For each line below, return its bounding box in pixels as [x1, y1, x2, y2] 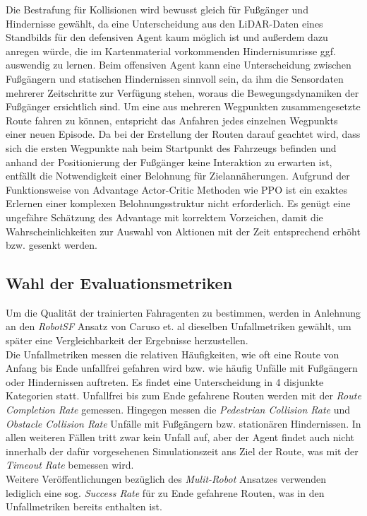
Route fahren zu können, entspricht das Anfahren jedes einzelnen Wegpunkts [6, 112, 338, 127]
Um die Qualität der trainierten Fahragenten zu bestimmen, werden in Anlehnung [6, 305, 361, 319]
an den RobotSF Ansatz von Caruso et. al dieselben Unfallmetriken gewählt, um [6, 319, 351, 334]
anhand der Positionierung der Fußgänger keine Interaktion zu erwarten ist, [6, 154, 332, 169]
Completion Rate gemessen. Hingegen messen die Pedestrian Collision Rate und [6, 402, 351, 417]
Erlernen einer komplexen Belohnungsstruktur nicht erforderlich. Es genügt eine [6, 196, 351, 211]
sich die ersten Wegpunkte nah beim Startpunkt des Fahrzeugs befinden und [6, 140, 337, 155]
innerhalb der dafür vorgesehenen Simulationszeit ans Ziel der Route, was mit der [6, 443, 359, 458]
